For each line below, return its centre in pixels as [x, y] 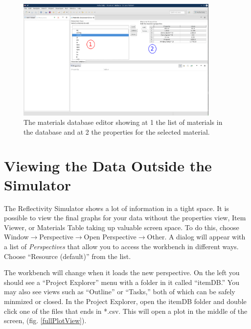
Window [16, 237]
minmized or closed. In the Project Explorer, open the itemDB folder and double [125, 301]
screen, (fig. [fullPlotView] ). [45, 320]
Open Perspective [110, 237]
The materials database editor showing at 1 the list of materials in [123, 122]
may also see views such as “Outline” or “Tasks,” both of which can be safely [120, 292]
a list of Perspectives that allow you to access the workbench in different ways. [121, 247]
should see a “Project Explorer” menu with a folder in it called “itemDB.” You [122, 282]
